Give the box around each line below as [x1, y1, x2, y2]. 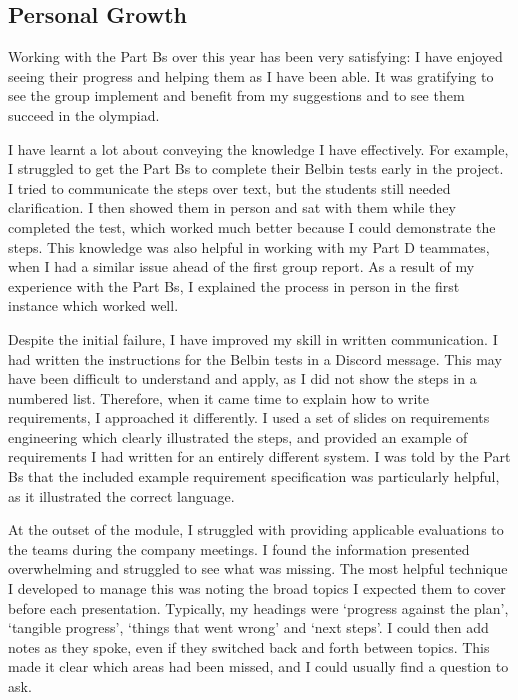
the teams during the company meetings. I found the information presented [8, 538, 470, 559]
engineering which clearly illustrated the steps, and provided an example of [8, 426, 468, 447]
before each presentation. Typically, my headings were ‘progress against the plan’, [8, 597, 509, 618]
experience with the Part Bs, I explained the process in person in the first [8, 275, 460, 296]
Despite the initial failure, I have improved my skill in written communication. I [8, 328, 498, 349]
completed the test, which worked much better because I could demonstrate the [8, 216, 496, 237]
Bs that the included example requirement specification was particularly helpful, [8, 466, 500, 487]
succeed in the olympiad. [8, 104, 160, 125]
